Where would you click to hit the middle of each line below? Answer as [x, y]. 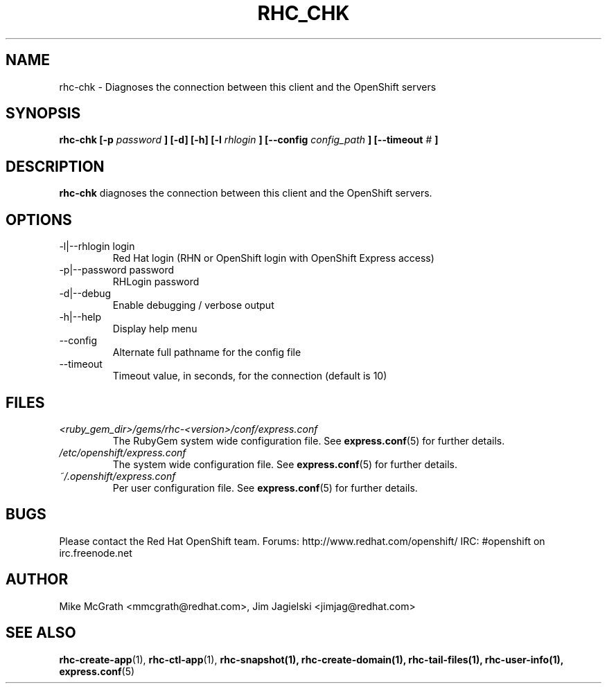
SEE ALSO [41, 633]
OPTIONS [39, 220]
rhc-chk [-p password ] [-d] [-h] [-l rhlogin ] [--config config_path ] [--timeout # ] [249, 140]
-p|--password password [116, 270]
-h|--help [80, 317]
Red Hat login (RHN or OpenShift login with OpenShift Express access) [273, 258]
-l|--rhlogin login [97, 247]
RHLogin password [156, 282]
